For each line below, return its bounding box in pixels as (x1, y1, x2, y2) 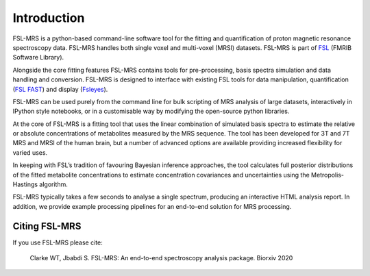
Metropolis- (310, 171, 344, 179)
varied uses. (12, 148, 48, 157)
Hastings (12, 180, 38, 188)
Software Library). (12, 53, 64, 62)
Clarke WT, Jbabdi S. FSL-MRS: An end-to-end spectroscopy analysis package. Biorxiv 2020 (29, 254, 293, 262)
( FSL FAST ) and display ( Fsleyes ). (12, 85, 108, 93)
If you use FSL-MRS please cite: (12, 238, 103, 247)
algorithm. (38, 180, 68, 188)
